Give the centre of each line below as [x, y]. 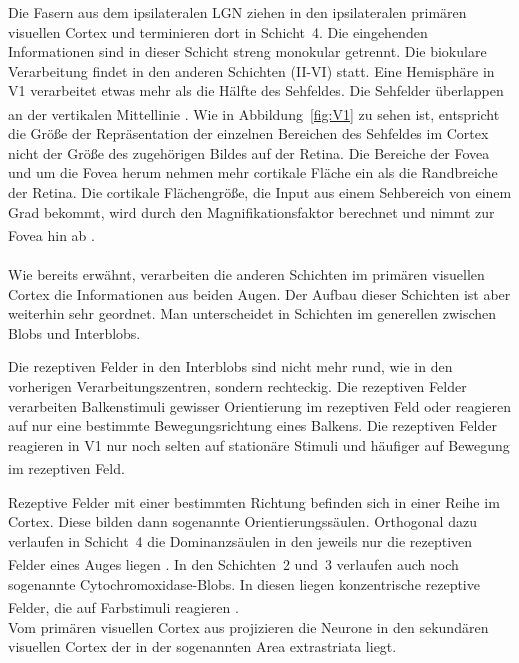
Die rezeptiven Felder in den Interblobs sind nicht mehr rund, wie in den [230, 366]
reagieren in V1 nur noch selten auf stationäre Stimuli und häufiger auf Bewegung [259, 444]
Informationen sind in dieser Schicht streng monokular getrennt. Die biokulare [247, 51]
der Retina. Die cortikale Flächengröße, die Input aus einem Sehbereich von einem [260, 192]
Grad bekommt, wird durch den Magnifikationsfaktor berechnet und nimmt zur [251, 211]
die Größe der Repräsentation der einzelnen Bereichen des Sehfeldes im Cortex [248, 133]
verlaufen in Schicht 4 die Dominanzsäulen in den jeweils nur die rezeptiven [240, 540]
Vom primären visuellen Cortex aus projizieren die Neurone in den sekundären [248, 626]
